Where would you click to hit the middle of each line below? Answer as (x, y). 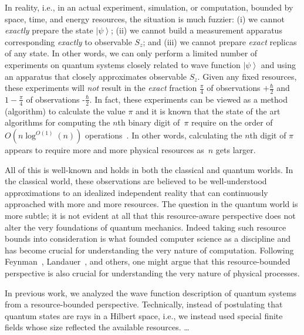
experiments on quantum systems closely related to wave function (123, 64)
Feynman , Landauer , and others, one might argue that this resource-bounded (148, 261)
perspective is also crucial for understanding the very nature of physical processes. (152, 273)
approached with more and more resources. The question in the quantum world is (151, 204)
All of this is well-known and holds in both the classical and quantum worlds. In (149, 169)
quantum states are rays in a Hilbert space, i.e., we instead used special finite (144, 315)
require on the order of (232, 122)
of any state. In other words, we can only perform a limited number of (131, 53)
